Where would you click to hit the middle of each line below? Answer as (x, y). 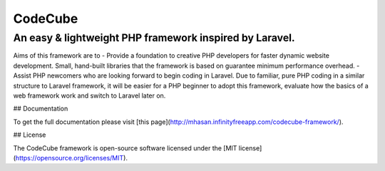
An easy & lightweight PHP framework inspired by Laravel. (154, 38)
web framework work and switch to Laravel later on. (89, 95)
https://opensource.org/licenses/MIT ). (72, 157)
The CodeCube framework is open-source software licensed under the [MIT (125, 148)
